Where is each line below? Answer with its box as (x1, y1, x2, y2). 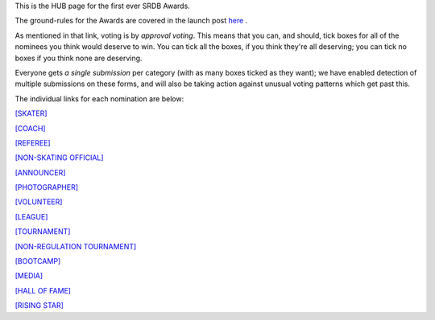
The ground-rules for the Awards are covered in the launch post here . (14, 16, 248, 26)
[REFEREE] (14, 137, 52, 148)
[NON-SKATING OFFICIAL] (14, 153, 104, 162)
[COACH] (14, 123, 46, 133)
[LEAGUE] (14, 211, 48, 221)
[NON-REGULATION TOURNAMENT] (14, 241, 137, 251)
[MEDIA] (14, 271, 43, 281)
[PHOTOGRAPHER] (14, 183, 79, 192)
